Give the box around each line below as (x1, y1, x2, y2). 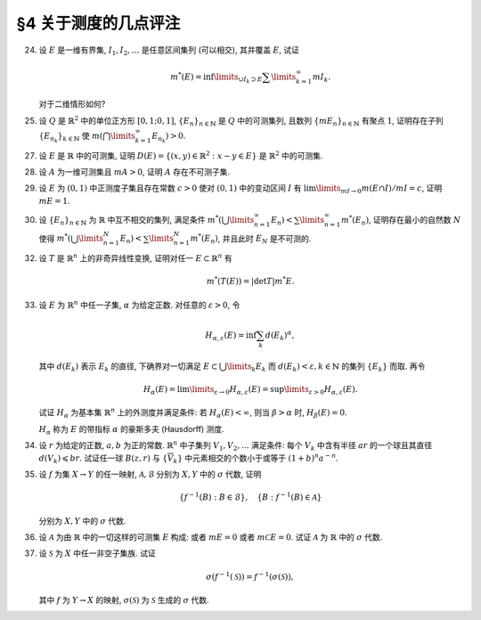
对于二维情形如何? (38, 99, 106, 110)
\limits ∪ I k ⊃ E (213, 71, 263, 85)
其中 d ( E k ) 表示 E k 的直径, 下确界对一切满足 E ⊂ (38, 361, 218, 373)
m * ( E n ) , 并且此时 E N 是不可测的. (190, 232, 312, 246)
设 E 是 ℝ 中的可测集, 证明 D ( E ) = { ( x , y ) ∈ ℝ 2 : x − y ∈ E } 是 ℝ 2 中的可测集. (38, 149, 323, 160)
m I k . (312, 71, 331, 84)
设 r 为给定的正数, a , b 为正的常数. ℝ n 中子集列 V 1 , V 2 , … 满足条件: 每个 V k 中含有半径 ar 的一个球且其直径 (38, 439, 432, 453)
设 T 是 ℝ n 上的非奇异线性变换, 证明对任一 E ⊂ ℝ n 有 (38, 252, 233, 264)
